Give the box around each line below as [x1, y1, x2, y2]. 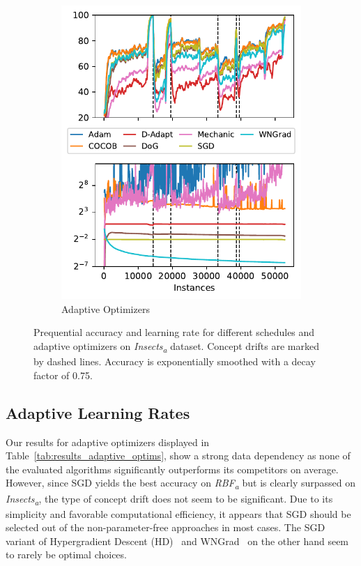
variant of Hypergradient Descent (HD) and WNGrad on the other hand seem [6, 533, 349, 548]
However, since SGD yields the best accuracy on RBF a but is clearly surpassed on [6, 475, 356, 492]
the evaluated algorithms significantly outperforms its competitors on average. [6, 461, 339, 476]
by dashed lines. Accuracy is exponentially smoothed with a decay [33, 354, 316, 369]
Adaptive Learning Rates [6, 401, 190, 423]
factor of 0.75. [33, 367, 93, 382]
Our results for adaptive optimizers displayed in [6, 434, 210, 449]
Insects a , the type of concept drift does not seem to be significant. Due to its [6, 491, 333, 507]
